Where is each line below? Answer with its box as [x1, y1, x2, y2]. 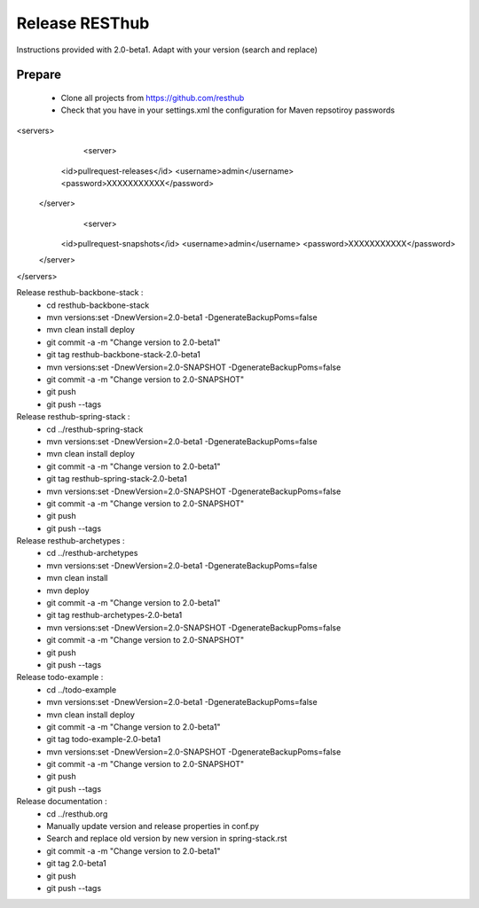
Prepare [16, 67, 62, 82]
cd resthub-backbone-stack [46, 300, 150, 310]
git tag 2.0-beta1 [46, 858, 106, 869]
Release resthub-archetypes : [16, 536, 125, 546]
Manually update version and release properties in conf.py [46, 821, 260, 832]
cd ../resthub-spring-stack [46, 424, 144, 434]
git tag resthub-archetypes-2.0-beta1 [46, 610, 183, 621]
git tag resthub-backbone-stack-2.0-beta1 [46, 349, 201, 360]
